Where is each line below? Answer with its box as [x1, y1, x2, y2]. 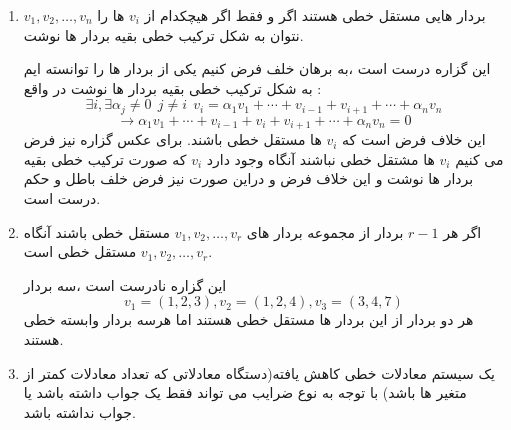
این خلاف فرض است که [342, 129, 486, 150]
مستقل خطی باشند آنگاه [23, 221, 171, 242]
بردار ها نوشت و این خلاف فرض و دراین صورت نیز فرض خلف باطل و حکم [23, 168, 474, 189]
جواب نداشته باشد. [23, 401, 136, 422]
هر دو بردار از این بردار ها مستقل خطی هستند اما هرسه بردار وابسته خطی [23, 309, 474, 330]
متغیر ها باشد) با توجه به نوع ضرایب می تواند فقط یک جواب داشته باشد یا [23, 382, 467, 403]
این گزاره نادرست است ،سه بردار [23, 274, 227, 295]
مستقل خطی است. [23, 241, 213, 262]
